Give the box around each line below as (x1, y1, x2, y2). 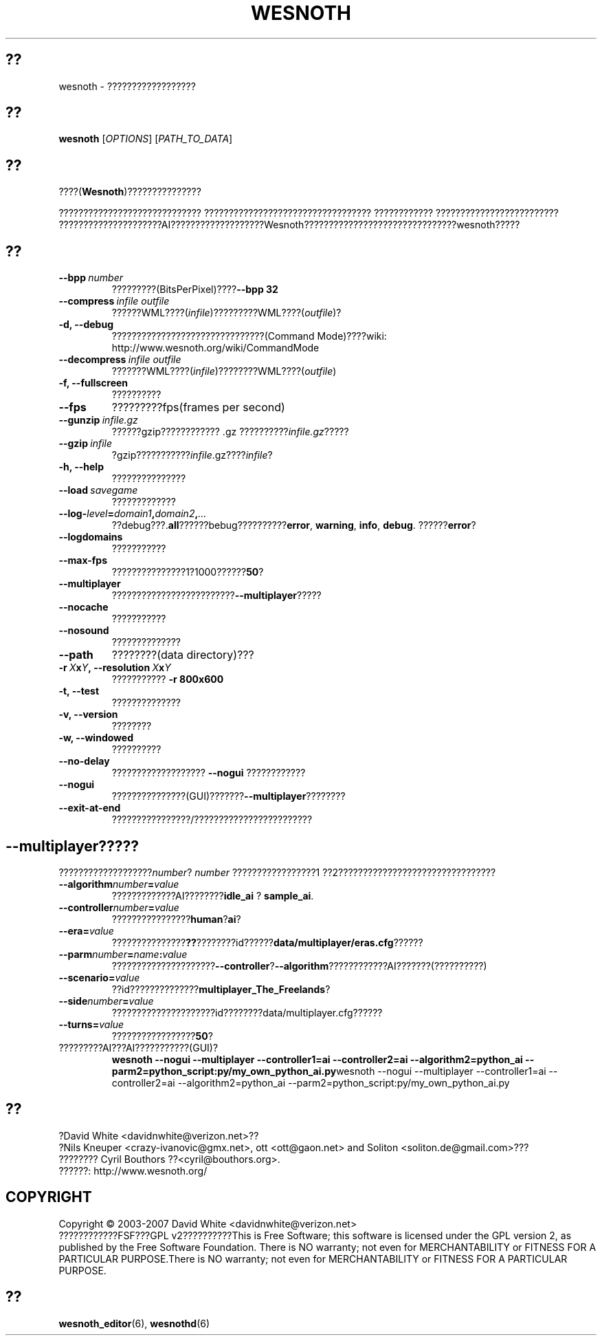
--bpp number (58, 272, 124, 284)
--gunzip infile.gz (58, 414, 138, 426)
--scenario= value (58, 971, 140, 983)
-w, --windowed (58, 732, 133, 744)
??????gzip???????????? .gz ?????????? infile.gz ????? (111, 426, 349, 438)
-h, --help (58, 461, 104, 473)
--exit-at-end (58, 802, 121, 814)
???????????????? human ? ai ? (111, 913, 241, 925)
